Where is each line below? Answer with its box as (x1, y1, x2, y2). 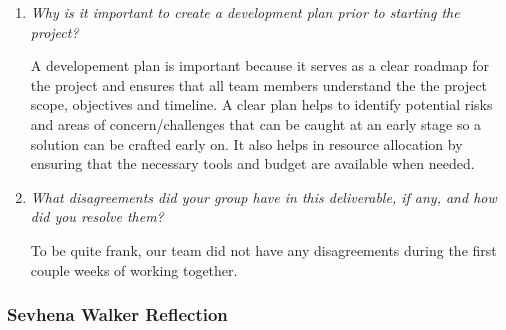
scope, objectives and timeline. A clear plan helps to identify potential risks (30, 94, 493, 115)
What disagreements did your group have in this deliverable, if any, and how (30, 186, 497, 207)
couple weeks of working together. (30, 259, 238, 280)
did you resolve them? (30, 206, 164, 227)
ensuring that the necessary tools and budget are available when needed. (30, 153, 475, 174)
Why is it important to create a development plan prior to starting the (30, 2, 460, 22)
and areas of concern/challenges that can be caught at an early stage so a (30, 113, 482, 134)
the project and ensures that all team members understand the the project (30, 74, 488, 95)
